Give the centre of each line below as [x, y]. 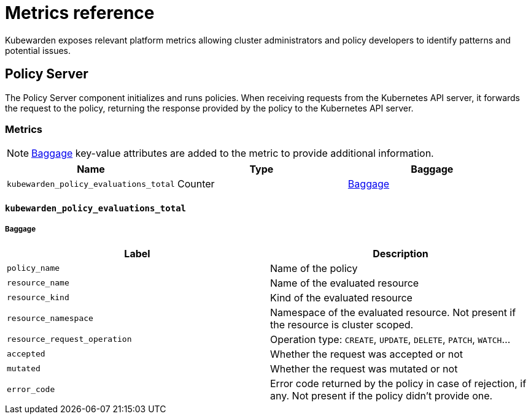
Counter [196, 184]
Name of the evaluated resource [345, 283]
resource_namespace [50, 319]
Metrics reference [80, 13]
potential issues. [38, 50]
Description [401, 253]
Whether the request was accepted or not [366, 354]
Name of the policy [314, 268]
